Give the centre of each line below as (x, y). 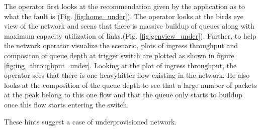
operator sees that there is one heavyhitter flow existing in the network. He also (127, 75)
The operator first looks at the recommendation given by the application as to (125, 6)
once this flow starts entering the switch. (67, 104)
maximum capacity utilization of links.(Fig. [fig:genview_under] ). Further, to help (130, 35)
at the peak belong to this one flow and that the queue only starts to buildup (123, 95)
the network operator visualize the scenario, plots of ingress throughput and (121, 45)
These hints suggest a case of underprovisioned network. (91, 121)
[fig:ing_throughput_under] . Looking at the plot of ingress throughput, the (120, 65)
